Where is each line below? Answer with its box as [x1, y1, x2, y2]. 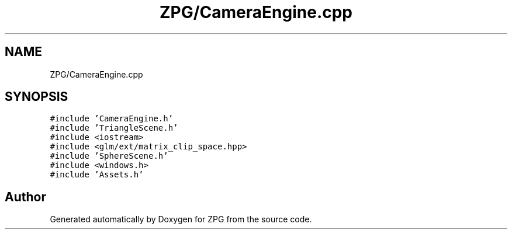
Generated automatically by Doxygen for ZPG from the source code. [50, 214, 312, 225]
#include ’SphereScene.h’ [50, 151, 168, 161]
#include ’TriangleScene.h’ [50, 123, 178, 133]
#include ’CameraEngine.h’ [50, 114, 174, 124]
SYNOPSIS [5, 89, 68, 104]
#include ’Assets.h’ [50, 170, 144, 180]
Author [5, 189, 46, 204]
